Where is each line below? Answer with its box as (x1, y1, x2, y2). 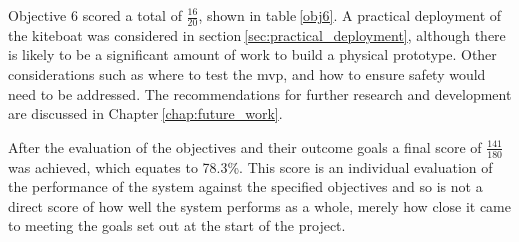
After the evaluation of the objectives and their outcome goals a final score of (8, 136, 482, 157)
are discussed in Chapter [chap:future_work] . (8, 103, 283, 124)
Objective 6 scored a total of (8, 5, 182, 25)
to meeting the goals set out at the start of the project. (8, 215, 346, 236)
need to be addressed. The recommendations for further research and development (8, 83, 512, 104)
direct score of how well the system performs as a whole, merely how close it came (8, 195, 511, 216)
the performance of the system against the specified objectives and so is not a (8, 176, 483, 197)
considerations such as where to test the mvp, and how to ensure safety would (8, 64, 486, 85)
